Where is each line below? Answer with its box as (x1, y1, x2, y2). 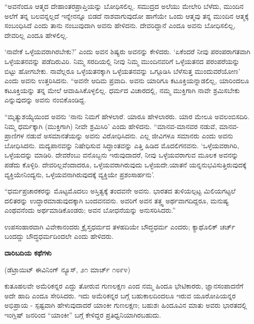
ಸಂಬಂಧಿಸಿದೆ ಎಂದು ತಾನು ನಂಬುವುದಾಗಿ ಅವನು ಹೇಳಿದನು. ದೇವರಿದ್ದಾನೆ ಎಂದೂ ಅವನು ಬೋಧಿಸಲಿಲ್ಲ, (4, 20, 236, 31)
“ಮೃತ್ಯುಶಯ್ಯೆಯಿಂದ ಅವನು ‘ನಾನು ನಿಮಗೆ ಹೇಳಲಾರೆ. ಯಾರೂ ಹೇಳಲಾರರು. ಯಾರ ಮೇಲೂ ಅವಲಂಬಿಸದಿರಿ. (4, 111, 250, 121)
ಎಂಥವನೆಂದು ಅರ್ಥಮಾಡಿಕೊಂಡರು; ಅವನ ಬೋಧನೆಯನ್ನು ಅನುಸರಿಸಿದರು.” (4, 205, 176, 215)
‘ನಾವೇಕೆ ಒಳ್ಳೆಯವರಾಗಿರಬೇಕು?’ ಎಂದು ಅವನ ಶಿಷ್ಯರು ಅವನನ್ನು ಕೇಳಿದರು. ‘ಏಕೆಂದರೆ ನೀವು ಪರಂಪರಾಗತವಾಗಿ (4, 46, 251, 57)
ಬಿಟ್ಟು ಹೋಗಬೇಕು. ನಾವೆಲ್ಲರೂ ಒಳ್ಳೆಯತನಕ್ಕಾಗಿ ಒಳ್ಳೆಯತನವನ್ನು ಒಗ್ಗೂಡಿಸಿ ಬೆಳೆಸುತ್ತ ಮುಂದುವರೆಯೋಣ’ (4, 65, 240, 76)
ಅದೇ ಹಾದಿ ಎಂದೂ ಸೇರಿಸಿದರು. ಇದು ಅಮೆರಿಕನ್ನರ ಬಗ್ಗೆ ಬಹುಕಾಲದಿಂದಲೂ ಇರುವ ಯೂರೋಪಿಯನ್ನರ (4, 290, 236, 300)
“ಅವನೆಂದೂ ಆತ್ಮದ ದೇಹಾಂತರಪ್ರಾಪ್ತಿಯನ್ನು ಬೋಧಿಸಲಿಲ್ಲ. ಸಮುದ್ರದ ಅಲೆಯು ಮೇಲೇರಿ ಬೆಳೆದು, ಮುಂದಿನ (4, 1, 244, 11)
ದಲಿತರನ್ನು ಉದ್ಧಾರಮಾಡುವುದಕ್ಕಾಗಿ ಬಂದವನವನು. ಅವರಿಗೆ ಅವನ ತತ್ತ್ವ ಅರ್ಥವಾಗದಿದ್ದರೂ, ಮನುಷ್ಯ (4, 195, 229, 205)
